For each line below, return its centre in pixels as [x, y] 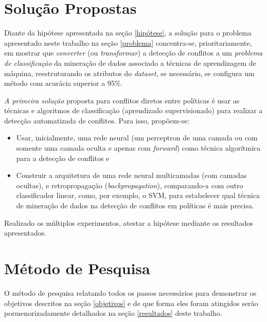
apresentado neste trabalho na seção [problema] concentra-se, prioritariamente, [128, 42]
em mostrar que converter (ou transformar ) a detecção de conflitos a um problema [133, 53]
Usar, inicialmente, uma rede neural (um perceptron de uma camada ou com [137, 138]
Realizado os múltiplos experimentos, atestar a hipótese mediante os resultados [129, 222]
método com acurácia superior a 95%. [64, 83]
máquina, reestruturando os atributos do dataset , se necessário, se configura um [129, 73]
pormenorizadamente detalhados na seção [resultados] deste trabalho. [113, 313]
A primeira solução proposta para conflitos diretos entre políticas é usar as [122, 100]
